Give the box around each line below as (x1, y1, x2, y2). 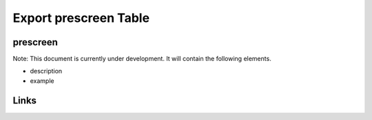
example (30, 76, 54, 85)
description (30, 67, 63, 75)
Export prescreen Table (12, 10, 150, 25)
